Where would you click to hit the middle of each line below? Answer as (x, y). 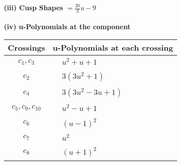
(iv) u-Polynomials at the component (67, 27)
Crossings (27, 48)
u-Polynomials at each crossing (113, 48)
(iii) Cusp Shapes (34, 7)
